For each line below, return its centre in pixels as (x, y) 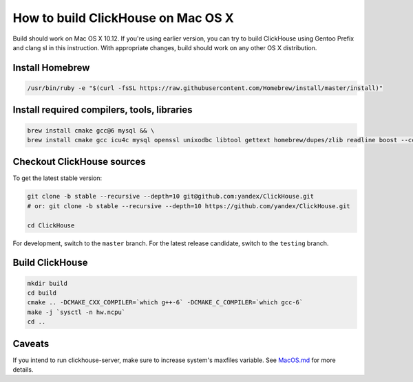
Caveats (31, 344)
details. (23, 370)
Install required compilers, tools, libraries (103, 110)
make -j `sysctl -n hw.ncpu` (76, 312)
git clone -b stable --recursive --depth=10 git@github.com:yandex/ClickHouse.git (171, 196)
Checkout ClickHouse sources (79, 162)
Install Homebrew (51, 68)
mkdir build (47, 283)
